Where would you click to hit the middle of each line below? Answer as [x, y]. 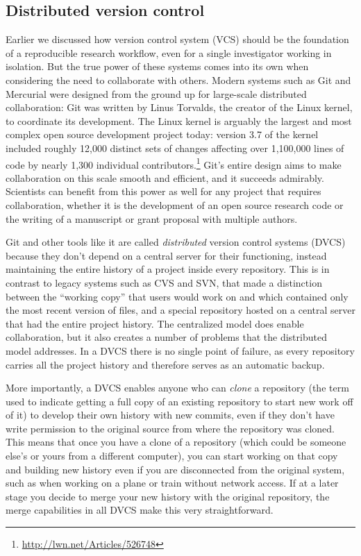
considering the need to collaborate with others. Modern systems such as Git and [178, 79]
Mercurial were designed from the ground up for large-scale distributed [156, 93]
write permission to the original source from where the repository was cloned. [170, 428]
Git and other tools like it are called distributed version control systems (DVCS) [176, 242]
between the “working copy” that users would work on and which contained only [177, 296]
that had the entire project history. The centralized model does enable [155, 323]
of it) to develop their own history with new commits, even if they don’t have [170, 415]
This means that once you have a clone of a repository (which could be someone [176, 442]
